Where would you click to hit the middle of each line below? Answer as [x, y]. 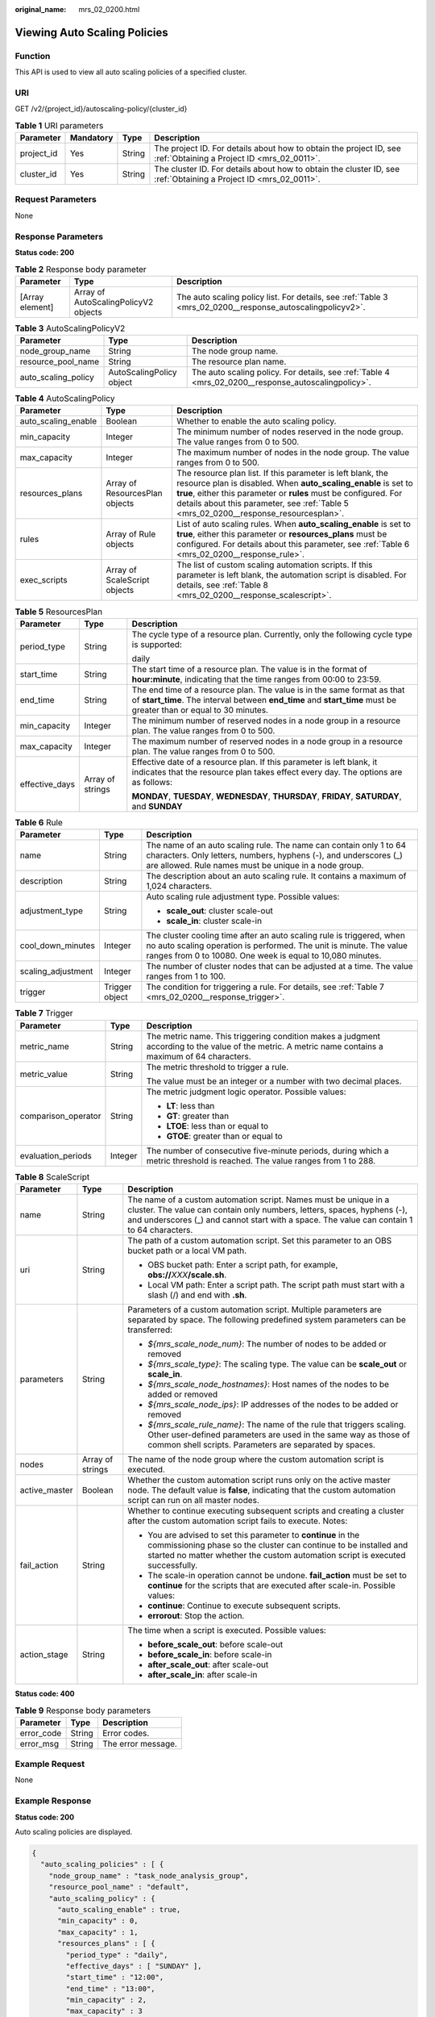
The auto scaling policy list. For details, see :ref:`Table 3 [282, 297]
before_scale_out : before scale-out [215, 1644]
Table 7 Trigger [44, 1013]
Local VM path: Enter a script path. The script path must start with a [276, 1284]
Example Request [50, 1764]
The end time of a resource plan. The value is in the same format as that [268, 690]
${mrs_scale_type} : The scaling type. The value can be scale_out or [277, 1363]
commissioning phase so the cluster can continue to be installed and [278, 1545]
